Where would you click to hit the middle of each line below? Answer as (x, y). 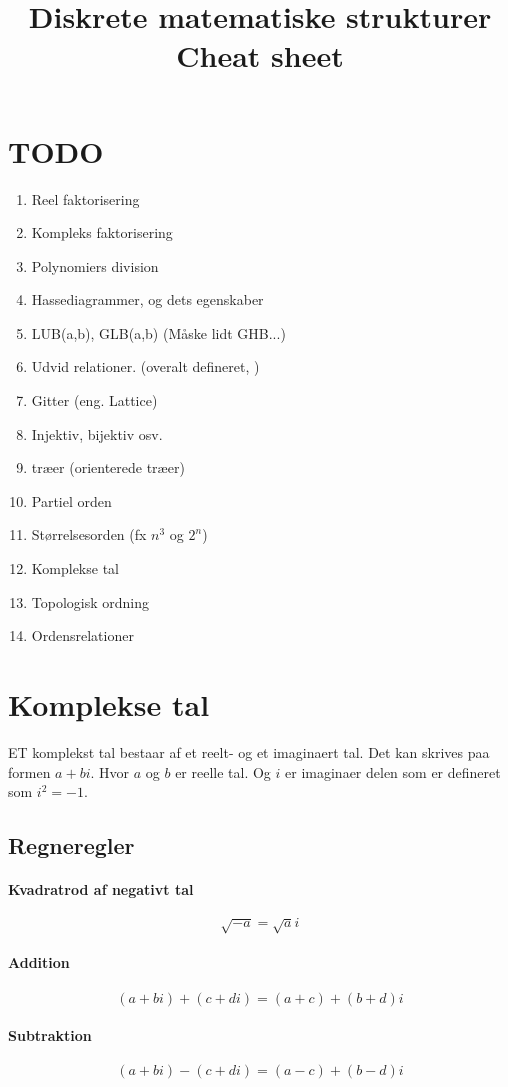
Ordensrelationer (82, 635)
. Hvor (110, 771)
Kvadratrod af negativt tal (101, 889)
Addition (39, 962)
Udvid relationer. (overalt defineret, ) (145, 366)
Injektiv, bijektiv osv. (97, 433)
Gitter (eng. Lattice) (94, 400)
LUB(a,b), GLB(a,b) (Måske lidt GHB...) (158, 332)
